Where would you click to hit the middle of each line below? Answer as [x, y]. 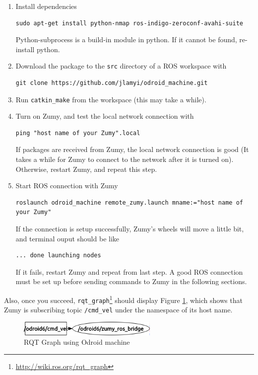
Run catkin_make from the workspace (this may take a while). [111, 99]
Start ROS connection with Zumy [67, 186]
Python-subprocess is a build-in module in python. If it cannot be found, [126, 39]
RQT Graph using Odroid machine [77, 342]
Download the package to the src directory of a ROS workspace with [121, 66]
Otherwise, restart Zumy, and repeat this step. [86, 169]
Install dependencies [46, 6]
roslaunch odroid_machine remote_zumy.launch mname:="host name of [129, 202]
